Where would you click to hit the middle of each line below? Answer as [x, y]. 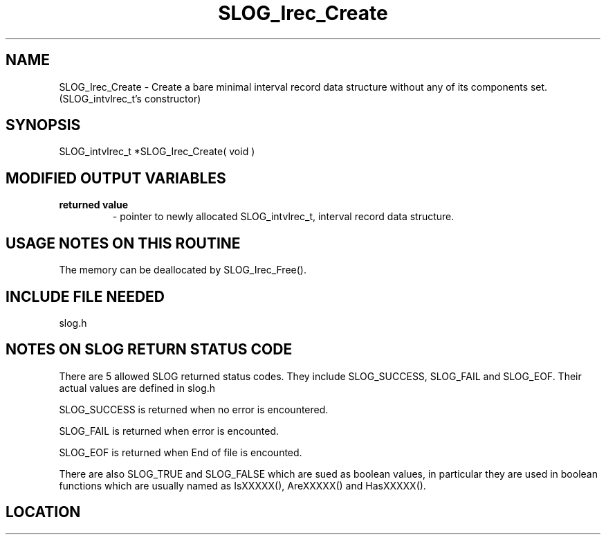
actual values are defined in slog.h [137, 388]
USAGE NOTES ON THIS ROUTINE [123, 243]
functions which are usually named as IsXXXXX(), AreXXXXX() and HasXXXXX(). [242, 485]
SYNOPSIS [43, 125]
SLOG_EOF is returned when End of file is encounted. [181, 452]
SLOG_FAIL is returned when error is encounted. [169, 431]
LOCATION [43, 512]
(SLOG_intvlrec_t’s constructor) [130, 98]
